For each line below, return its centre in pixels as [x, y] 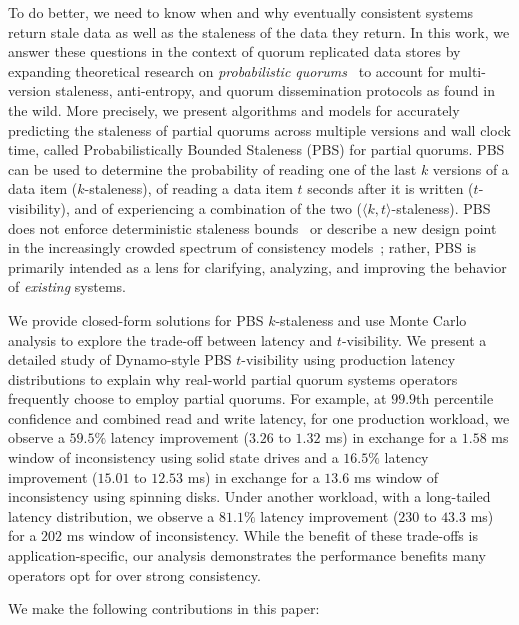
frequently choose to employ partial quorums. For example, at [197, 398]
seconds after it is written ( [390, 188]
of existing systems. [67, 286]
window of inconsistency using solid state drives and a [173, 457]
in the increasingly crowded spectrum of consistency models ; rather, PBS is [242, 247]
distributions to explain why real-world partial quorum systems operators [233, 378]
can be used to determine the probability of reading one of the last [212, 168]
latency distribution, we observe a [111, 515]
